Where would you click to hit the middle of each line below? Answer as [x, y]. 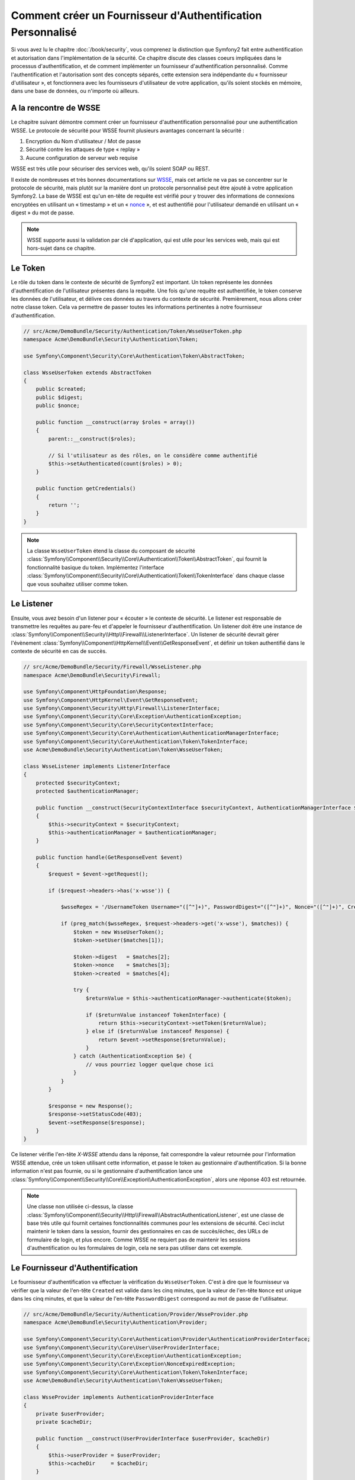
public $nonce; [58, 406]
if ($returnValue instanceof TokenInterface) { [156, 1015]
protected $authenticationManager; [87, 791]
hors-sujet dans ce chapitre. [61, 248]
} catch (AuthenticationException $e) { [133, 1056]
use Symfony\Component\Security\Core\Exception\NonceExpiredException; [130, 1364]
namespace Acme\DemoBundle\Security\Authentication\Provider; [115, 1323]
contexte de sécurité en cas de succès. [59, 651]
